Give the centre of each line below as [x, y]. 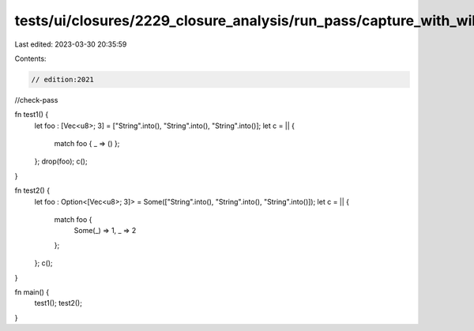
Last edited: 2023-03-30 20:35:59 [71, 44]
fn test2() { [32, 190]
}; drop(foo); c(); [61, 161]
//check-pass [36, 100]
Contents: [30, 58]
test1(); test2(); [58, 303]
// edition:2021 [63, 79]
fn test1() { [32, 115]
